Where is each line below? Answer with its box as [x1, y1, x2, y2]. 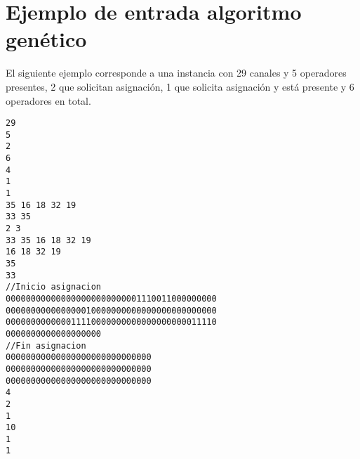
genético [6, 25, 87, 53]
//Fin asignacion [6, 340, 86, 351]
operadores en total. [6, 93, 91, 108]
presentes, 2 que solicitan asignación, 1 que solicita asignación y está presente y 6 [6, 79, 354, 93]
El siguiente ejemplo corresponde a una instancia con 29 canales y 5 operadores [6, 65, 347, 80]
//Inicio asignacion [6, 282, 102, 292]
